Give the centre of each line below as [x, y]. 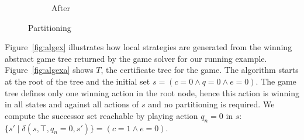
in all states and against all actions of [72, 104]
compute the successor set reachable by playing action [101, 115]
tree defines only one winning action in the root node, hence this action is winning [152, 92]
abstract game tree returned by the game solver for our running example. [136, 58]
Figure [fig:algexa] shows [49, 70]
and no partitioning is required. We [211, 104]
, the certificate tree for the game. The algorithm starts [200, 70]
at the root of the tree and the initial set [77, 81]
